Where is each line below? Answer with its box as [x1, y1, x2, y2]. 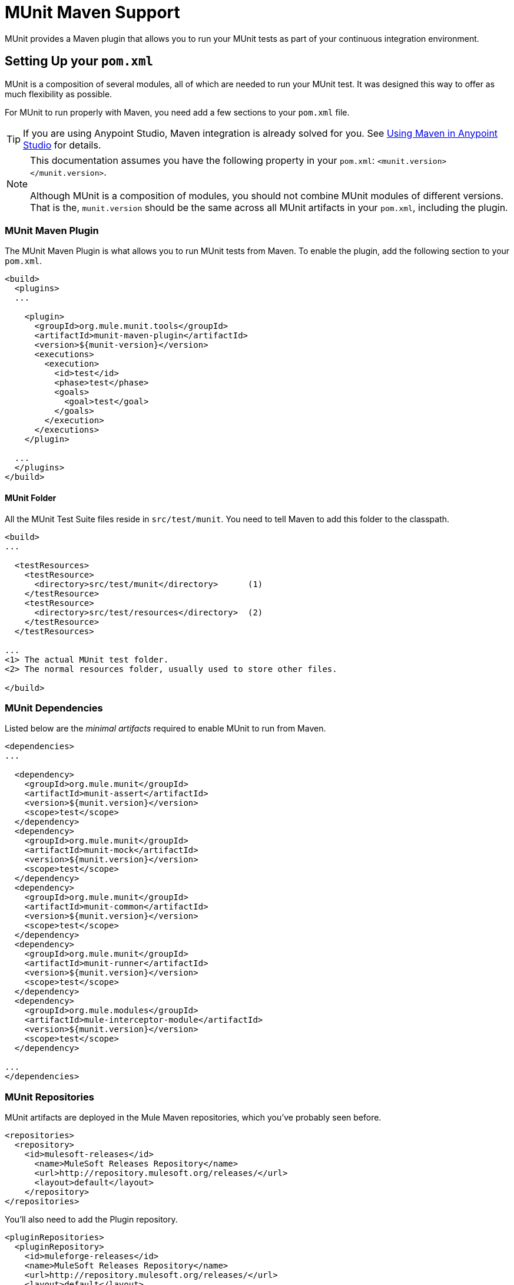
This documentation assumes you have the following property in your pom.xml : [30, 154, 375, 166]
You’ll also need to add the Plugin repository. [5, 1214, 178, 1225]
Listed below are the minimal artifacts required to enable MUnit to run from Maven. [5, 723, 326, 734]
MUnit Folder [5, 492, 57, 503]
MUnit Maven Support [5, 2, 180, 22]
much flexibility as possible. [5, 88, 112, 99]
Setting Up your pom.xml [5, 54, 154, 69]
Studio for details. [23, 139, 101, 151]
